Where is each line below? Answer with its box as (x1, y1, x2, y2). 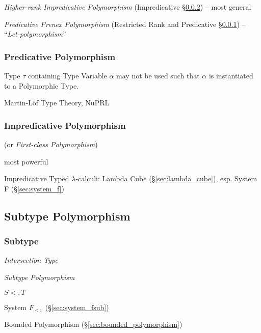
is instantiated (208, 70, 253, 80)
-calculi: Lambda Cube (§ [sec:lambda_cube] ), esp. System (75, 173, 257, 184)
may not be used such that (116, 70, 200, 80)
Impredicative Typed (4, 173, 69, 184)
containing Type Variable (28, 70, 107, 80)
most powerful (4, 156, 48, 166)
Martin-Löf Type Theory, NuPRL (4, 97, 110, 108)
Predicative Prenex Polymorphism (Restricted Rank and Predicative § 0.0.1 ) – (4, 18, 246, 29)
